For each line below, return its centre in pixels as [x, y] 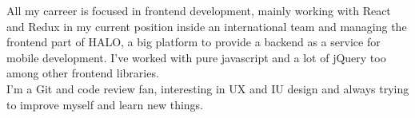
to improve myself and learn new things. [105, 104]
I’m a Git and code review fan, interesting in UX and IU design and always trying [208, 88]
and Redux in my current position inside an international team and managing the [207, 26]
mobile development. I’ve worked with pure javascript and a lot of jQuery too [196, 57]
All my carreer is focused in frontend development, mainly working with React [199, 10]
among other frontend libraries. [83, 73]
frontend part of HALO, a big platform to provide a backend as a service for [194, 42]
